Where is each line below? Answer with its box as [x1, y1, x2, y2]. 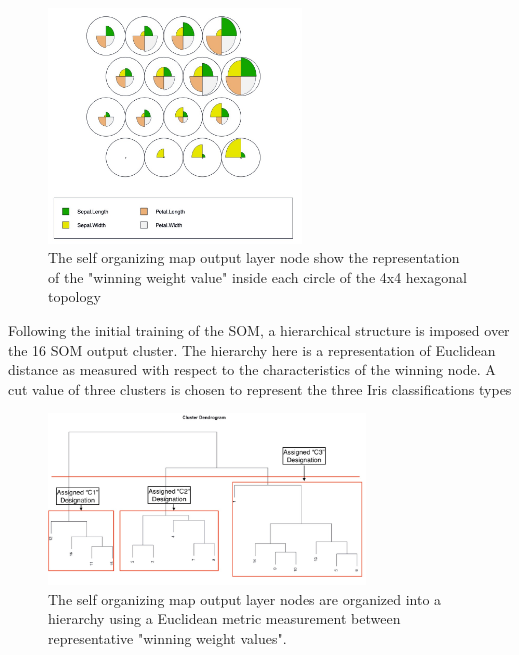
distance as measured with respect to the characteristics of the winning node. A [8, 359, 496, 380]
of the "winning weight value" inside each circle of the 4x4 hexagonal [48, 266, 467, 287]
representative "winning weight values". [48, 627, 287, 648]
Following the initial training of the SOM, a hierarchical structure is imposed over [8, 320, 510, 341]
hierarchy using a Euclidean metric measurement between [48, 608, 401, 629]
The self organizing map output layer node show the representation [48, 247, 460, 268]
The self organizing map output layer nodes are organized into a [48, 588, 442, 609]
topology [48, 286, 101, 307]
